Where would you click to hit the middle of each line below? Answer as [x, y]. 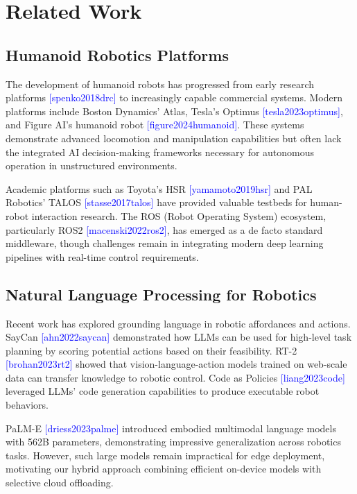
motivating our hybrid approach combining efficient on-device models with [164, 469]
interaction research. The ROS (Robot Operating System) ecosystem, [179, 215]
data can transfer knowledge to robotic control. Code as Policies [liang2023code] [175, 377]
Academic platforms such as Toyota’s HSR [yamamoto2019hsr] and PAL [159, 188]
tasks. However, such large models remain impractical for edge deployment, [165, 455]
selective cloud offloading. [60, 483]
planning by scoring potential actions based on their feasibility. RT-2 [151, 350]
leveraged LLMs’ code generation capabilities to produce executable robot [163, 391]
